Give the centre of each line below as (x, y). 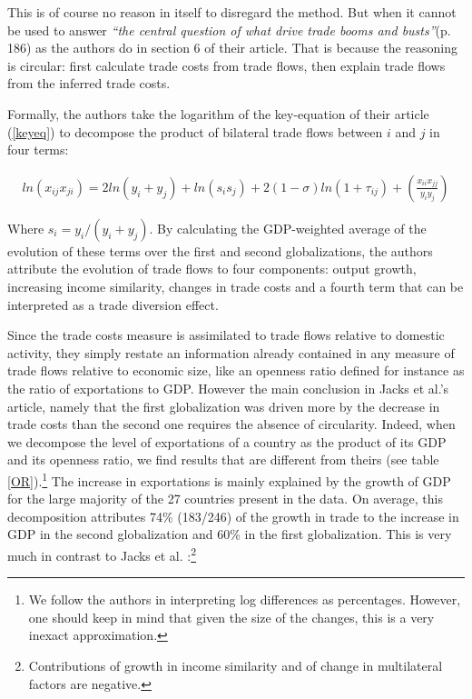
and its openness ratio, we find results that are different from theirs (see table (223, 459)
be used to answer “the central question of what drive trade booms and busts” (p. (229, 30)
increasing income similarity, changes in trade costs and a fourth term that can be (236, 286)
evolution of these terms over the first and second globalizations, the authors (220, 250)
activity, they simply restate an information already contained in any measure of (231, 352)
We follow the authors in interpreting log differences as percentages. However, (245, 599)
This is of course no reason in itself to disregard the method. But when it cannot (232, 12)
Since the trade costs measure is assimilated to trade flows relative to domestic (226, 335)
